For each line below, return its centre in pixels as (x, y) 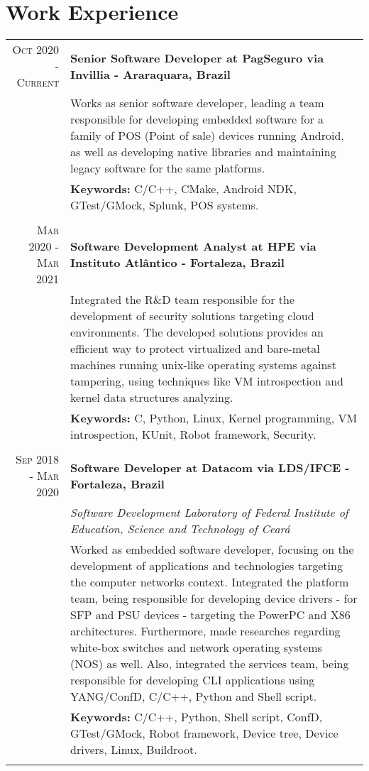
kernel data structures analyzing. (152, 398)
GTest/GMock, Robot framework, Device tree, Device (204, 733)
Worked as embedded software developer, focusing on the (212, 549)
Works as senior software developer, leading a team (197, 103)
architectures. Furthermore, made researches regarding (205, 631)
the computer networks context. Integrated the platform (210, 582)
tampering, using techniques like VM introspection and (207, 381)
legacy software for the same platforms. (168, 168)
